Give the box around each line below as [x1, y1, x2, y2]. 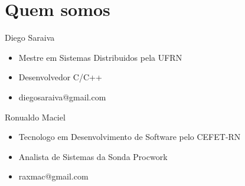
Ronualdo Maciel [5, 110, 66, 123]
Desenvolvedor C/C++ [18, 71, 102, 83]
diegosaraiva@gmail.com [18, 90, 106, 103]
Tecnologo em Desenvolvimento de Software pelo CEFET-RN [18, 130, 241, 143]
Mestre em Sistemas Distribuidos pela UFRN [18, 51, 182, 63]
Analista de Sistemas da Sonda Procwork [18, 150, 168, 162]
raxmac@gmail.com [18, 170, 89, 182]
